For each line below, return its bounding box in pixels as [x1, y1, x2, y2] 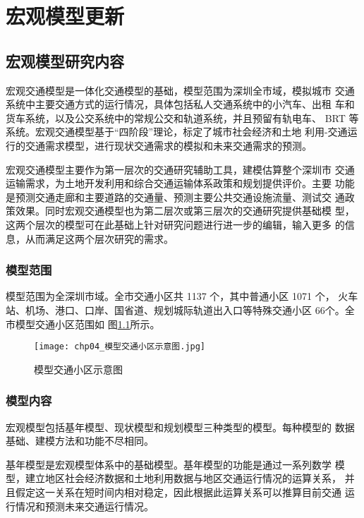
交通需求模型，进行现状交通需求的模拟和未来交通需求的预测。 [25, 138, 312, 152]
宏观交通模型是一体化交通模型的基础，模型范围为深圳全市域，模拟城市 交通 [6, 83, 355, 97]
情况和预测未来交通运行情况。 [15, 498, 154, 513]
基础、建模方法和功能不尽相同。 [6, 433, 154, 448]
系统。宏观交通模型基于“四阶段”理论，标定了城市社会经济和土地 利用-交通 [6, 124, 348, 139]
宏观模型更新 [6, 1, 125, 30]
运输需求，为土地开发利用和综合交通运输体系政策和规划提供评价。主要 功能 [6, 176, 355, 191]
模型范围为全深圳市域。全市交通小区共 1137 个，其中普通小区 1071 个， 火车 [6, 289, 358, 303]
